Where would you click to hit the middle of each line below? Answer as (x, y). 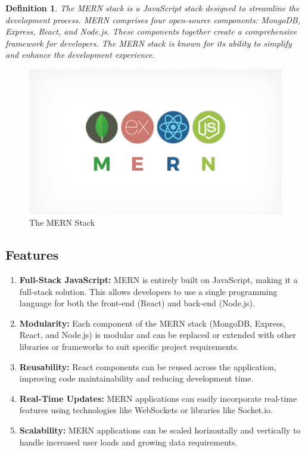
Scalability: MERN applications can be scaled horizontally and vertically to (160, 430)
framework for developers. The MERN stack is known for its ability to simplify (149, 43)
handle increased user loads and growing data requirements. (128, 442)
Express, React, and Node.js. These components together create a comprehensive (151, 31)
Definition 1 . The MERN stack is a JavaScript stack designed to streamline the (152, 8)
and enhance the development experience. (80, 55)
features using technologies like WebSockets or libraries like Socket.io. (146, 410)
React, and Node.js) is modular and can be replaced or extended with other (158, 335)
